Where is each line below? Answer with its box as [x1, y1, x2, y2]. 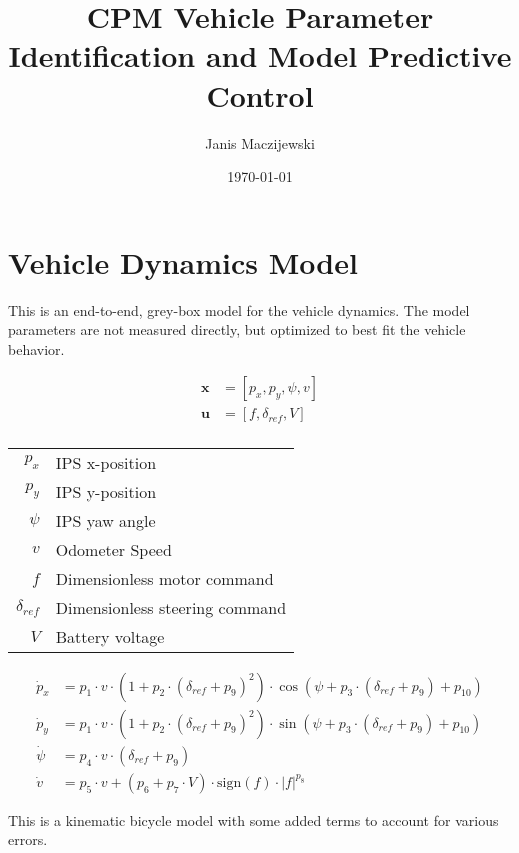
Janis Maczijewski [205, 132, 315, 153]
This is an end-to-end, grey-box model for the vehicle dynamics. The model [8, 299, 470, 320]
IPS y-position [55, 479, 157, 503]
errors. [8, 829, 48, 850]
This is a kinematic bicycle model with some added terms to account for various [8, 809, 499, 830]
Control [206, 74, 314, 115]
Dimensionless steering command [55, 595, 287, 619]
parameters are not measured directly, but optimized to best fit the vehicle [8, 319, 466, 340]
